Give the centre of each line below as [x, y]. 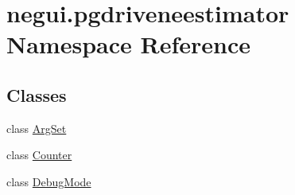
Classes [37, 94]
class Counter [39, 155]
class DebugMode [49, 181]
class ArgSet [37, 128]
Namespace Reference [128, 44]
